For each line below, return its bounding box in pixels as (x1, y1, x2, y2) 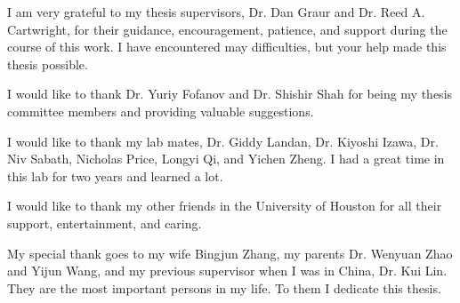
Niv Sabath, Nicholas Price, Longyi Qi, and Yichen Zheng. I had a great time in (7, 149, 445, 168)
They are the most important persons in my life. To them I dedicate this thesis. (7, 278, 441, 297)
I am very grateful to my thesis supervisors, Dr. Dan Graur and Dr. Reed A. (7, 3, 425, 20)
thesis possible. (7, 54, 88, 73)
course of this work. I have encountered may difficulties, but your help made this (7, 37, 447, 56)
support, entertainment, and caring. (7, 213, 202, 232)
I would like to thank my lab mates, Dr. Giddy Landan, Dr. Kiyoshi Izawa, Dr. (7, 132, 439, 150)
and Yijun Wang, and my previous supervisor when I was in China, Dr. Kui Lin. (7, 261, 448, 280)
